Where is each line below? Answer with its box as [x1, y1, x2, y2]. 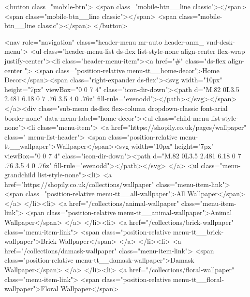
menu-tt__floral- [173, 274, 224, 284]
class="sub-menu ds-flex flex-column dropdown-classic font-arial [38, 103, 228, 113]
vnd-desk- [206, 36, 235, 47]
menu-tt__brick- [173, 226, 224, 236]
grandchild [4, 170, 36, 180]
